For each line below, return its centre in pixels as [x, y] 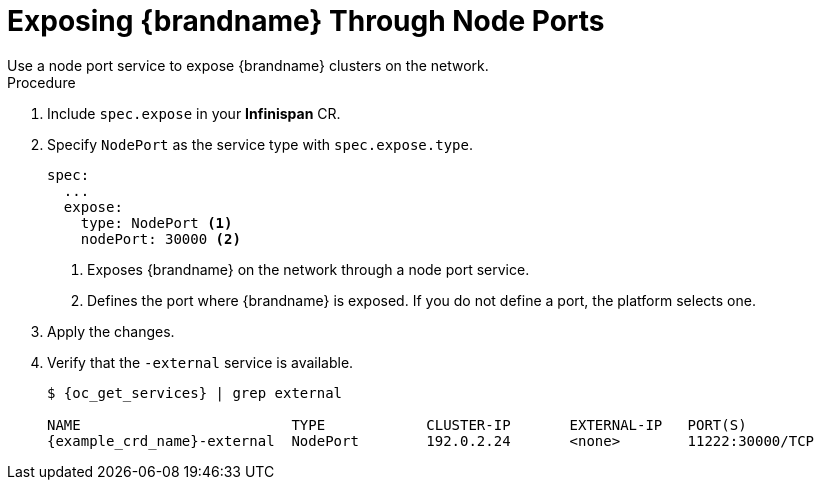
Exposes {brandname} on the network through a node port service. [308, 269]
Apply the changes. [111, 331]
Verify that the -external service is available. [200, 362]
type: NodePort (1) [156, 222]
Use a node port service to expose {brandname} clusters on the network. [248, 65]
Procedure [41, 82]
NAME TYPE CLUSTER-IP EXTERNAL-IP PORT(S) [397, 424]
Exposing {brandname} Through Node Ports [306, 21]
